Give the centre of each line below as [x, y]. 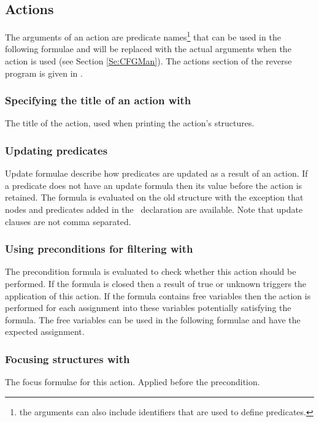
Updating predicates [56, 150]
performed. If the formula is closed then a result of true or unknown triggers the [156, 284]
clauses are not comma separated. [68, 221]
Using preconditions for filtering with [99, 249]
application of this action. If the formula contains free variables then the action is [158, 295]
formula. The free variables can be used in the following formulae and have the [153, 319]
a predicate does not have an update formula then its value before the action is [154, 185]
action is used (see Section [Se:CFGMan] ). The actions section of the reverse [148, 61]
